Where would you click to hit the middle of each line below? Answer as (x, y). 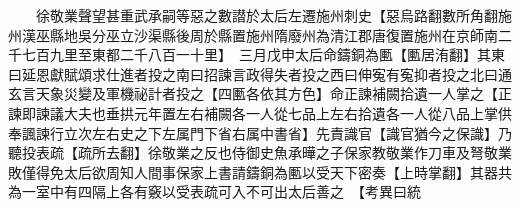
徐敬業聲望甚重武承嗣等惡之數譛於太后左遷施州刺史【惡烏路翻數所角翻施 (273, 15)
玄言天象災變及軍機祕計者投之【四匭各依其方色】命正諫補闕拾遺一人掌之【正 (260, 93)
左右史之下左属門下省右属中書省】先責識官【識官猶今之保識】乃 (301, 132)
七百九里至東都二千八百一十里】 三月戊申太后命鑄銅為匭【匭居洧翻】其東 (263, 54)
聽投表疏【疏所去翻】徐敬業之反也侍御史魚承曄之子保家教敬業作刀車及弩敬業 (260, 152)
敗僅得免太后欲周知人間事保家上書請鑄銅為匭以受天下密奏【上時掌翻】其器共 (260, 171)
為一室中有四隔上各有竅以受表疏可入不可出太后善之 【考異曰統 (214, 191)
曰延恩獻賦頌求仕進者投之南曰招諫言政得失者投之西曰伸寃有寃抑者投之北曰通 (260, 73)
